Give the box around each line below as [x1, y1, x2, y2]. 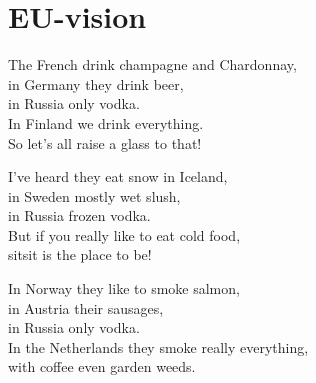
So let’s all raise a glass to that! [8, 132, 202, 153]
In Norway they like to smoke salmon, [8, 278, 240, 299]
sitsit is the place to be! [8, 244, 152, 265]
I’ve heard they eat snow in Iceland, [8, 166, 228, 187]
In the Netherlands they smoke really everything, [8, 336, 309, 357]
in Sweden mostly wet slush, [8, 185, 181, 206]
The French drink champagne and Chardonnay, [8, 54, 297, 75]
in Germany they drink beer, [8, 73, 184, 94]
